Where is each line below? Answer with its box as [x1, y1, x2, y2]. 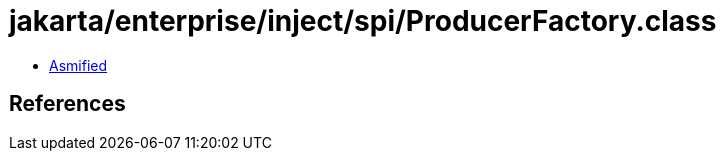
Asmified [49, 56, 108, 74]
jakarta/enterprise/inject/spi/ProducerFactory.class [9, 4, 717, 38]
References [9, 91, 126, 117]
